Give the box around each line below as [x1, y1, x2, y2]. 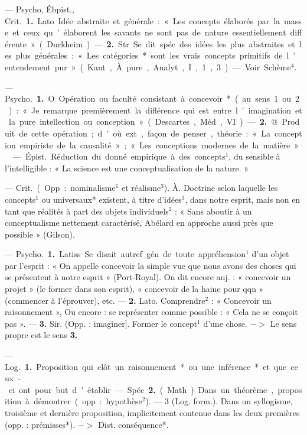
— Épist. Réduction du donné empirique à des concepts [12, 150, 226, 163]
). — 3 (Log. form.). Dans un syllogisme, [145, 395, 293, 407]
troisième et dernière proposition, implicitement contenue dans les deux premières [5, 407, 300, 418]
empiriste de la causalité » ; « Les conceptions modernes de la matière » [19, 138, 299, 151]
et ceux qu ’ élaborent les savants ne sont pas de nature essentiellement [12, 26, 286, 38]
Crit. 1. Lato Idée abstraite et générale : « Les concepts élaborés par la [5, 14, 280, 27]
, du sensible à [228, 150, 280, 163]
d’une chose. [203, 317, 247, 329]
